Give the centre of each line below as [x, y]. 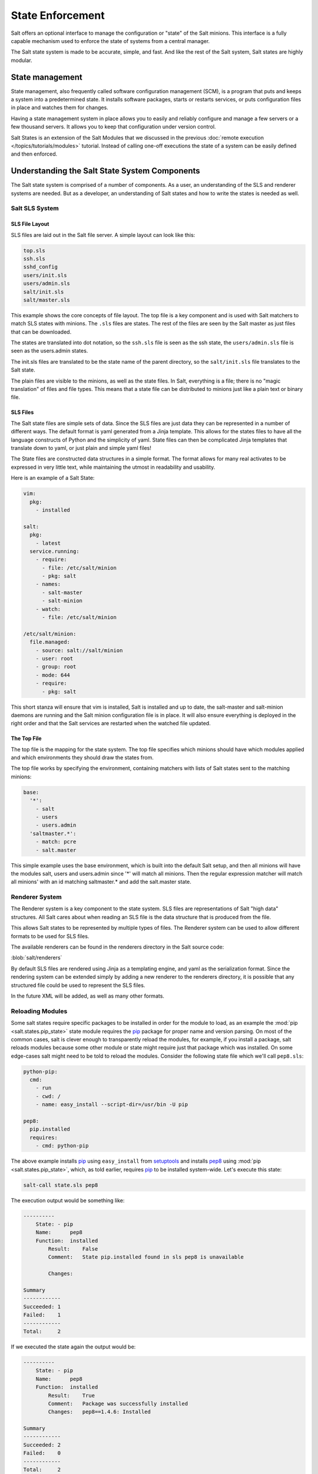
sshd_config [41, 267]
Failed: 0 [42, 1453]
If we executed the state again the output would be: [73, 1347]
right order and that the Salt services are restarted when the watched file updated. [111, 723]
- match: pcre [56, 842]
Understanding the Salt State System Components [105, 171]
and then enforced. [34, 154]
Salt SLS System [35, 208]
